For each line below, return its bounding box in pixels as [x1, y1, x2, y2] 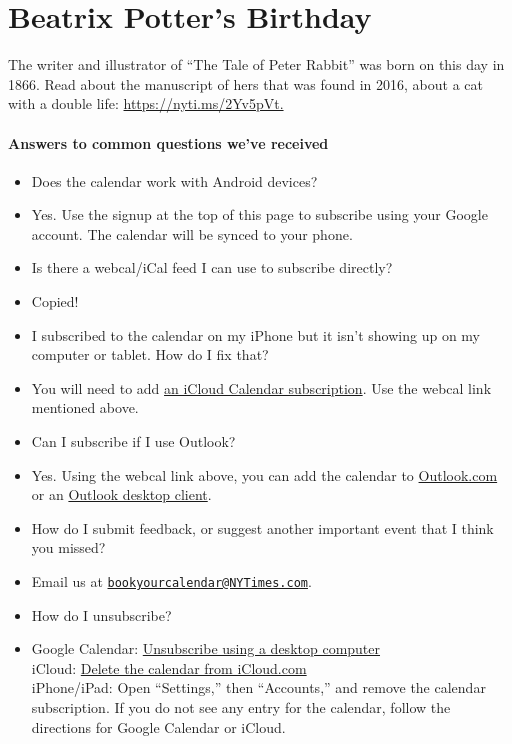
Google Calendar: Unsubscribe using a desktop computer [31, 638, 381, 659]
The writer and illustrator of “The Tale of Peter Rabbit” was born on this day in [8, 54, 505, 75]
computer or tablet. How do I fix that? [31, 344, 269, 365]
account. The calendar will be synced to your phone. [31, 223, 353, 244]
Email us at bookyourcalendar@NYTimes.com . [31, 571, 312, 592]
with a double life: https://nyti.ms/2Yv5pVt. [8, 93, 284, 114]
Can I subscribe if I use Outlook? [31, 431, 236, 452]
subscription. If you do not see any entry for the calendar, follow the [31, 697, 451, 718]
